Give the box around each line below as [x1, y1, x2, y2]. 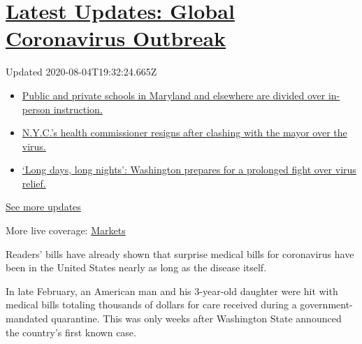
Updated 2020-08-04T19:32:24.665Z [6, 64, 157, 79]
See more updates [6, 199, 81, 214]
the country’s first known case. [6, 324, 136, 339]
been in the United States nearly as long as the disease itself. [6, 260, 267, 275]
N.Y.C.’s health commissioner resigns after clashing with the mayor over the [22, 125, 347, 140]
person [22, 101, 50, 116]
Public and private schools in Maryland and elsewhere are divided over [22, 87, 326, 102]
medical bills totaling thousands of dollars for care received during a [6, 297, 297, 312]
